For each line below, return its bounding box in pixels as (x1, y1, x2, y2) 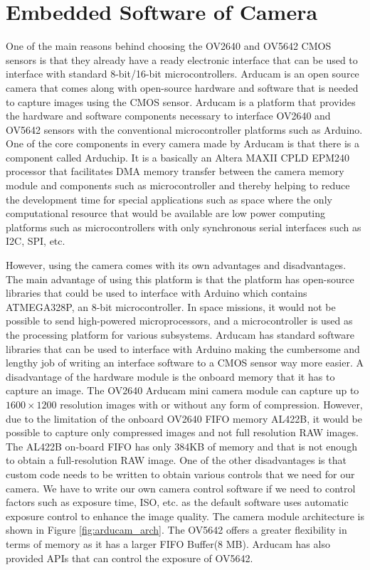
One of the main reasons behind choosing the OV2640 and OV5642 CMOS (6, 38, 332, 53)
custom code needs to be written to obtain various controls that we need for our (6, 466, 355, 481)
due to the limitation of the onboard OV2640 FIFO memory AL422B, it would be (6, 411, 362, 426)
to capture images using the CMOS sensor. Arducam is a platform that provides (6, 94, 356, 109)
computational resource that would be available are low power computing (6, 206, 326, 221)
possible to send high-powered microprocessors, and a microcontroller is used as (6, 313, 353, 328)
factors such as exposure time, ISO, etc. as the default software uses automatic (6, 495, 349, 510)
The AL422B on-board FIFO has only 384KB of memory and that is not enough (6, 438, 357, 453)
